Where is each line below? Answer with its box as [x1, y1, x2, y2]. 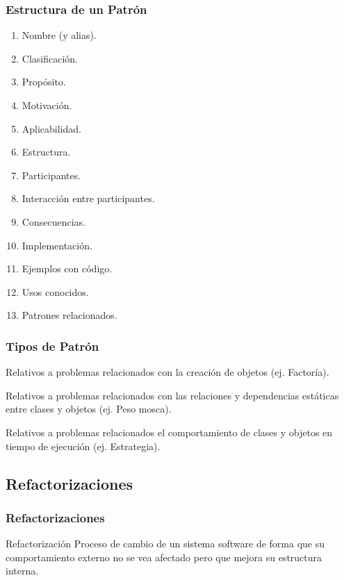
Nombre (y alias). [22, 28, 97, 42]
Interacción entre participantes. [22, 191, 155, 206]
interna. [6, 563, 39, 578]
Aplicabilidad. [22, 121, 82, 135]
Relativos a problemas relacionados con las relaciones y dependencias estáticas [6, 388, 339, 402]
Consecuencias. [22, 214, 85, 229]
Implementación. [22, 238, 92, 252]
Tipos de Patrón [6, 337, 99, 354]
